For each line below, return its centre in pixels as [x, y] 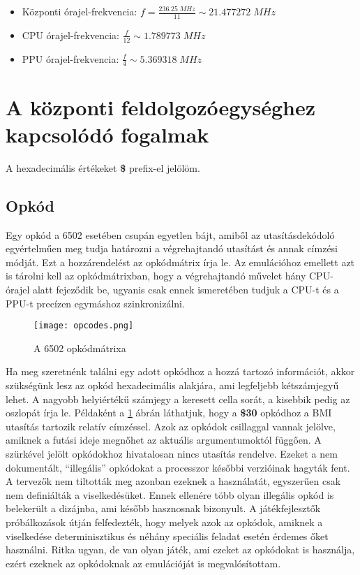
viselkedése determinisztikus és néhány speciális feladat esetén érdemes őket [167, 536]
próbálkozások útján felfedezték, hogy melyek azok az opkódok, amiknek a [164, 522]
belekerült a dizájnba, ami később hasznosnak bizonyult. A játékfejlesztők [163, 508]
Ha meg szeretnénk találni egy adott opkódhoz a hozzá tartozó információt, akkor [180, 371]
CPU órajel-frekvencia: [70, 35]
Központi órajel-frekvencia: [80, 11]
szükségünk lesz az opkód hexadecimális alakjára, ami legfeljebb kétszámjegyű [172, 385]
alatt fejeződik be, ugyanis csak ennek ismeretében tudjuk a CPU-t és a [186, 289]
